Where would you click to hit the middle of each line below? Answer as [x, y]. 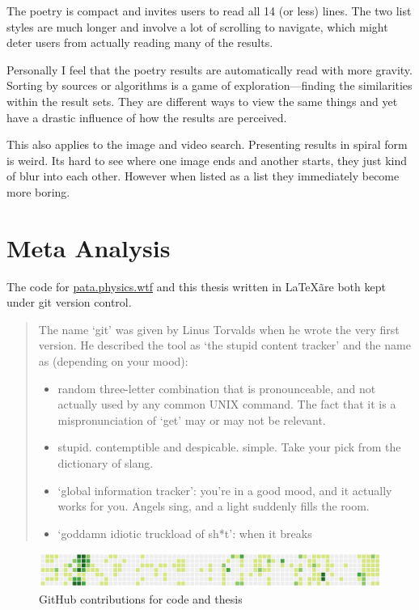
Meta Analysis [89, 247]
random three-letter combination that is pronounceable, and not [217, 388]
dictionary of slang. [106, 463]
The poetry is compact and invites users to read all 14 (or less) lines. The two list [209, 11]
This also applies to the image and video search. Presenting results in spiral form [207, 144]
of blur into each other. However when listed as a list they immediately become [203, 176]
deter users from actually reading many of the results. [140, 42]
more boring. [38, 191]
